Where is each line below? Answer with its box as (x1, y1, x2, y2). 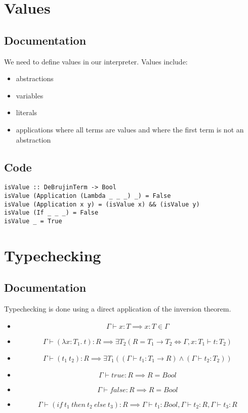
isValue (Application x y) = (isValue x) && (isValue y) (4, 200, 200, 208)
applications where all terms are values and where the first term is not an (16, 124, 244, 134)
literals (16, 107, 37, 118)
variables (16, 90, 44, 100)
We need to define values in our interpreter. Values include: (4, 56, 188, 66)
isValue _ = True (4, 217, 62, 225)
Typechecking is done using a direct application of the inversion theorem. (4, 303, 231, 314)
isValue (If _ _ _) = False (4, 209, 99, 217)
